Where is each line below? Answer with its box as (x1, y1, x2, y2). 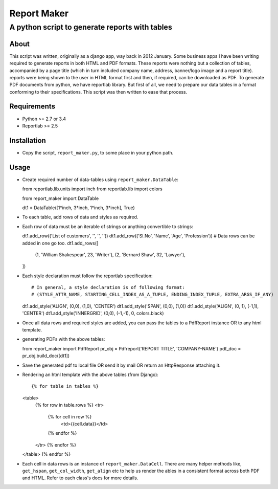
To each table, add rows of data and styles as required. (22, 214, 138, 220)
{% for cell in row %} (48, 413, 92, 419)
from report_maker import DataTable (22, 195, 99, 202)
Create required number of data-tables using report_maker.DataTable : (22, 176, 179, 183)
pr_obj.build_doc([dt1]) (22, 353, 70, 359)
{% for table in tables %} (31, 384, 99, 389)
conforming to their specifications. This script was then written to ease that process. (9, 88, 188, 95)
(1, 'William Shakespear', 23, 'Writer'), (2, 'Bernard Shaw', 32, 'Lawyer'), (35, 251, 186, 258)
